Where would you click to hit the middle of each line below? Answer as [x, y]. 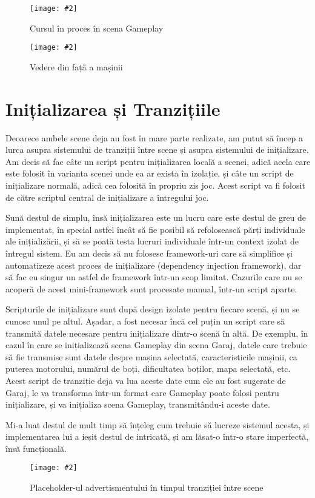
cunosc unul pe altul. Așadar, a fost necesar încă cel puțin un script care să [145, 321]
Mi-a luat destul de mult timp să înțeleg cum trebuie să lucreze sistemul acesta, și [157, 424]
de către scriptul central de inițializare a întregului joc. [107, 197]
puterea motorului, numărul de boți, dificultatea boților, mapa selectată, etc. [148, 368]
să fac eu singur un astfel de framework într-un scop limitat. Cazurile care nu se [154, 277]
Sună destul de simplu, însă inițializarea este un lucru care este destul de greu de [156, 217]
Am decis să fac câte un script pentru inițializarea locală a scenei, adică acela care [158, 161]
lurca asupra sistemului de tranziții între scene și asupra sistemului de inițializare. [157, 150]
